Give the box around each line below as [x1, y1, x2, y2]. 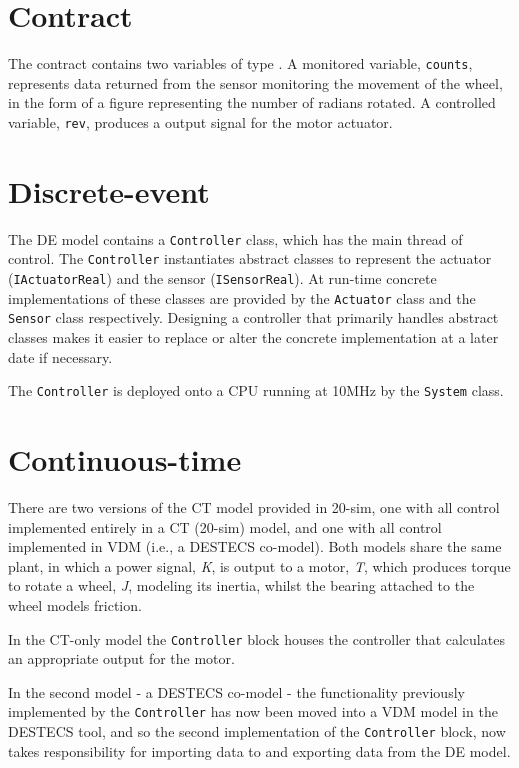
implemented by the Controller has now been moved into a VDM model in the [8, 701, 498, 722]
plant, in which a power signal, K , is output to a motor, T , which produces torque [8, 555, 511, 576]
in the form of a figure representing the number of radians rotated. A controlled [8, 92, 496, 113]
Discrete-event [8, 170, 210, 211]
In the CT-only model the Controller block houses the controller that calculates [8, 628, 505, 649]
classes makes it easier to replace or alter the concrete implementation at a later [8, 327, 499, 348]
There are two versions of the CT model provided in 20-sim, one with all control [8, 497, 500, 517]
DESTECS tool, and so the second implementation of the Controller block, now [8, 721, 506, 742]
